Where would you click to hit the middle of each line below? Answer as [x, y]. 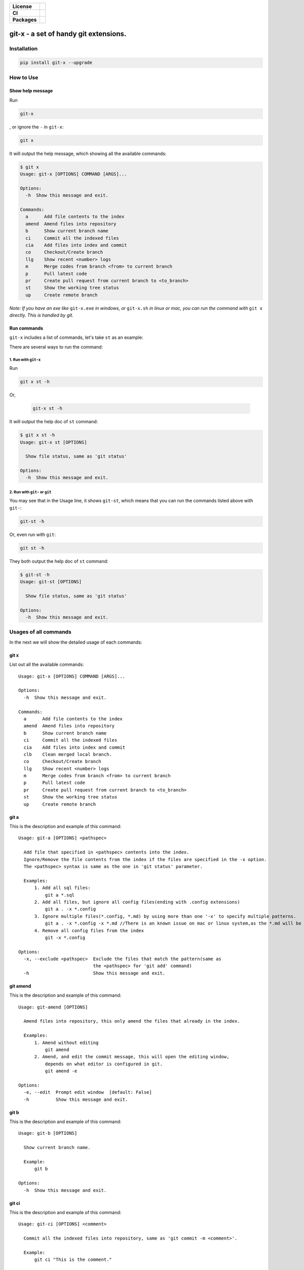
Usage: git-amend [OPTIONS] [53, 1007]
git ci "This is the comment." [73, 1260]
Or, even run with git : [32, 534]
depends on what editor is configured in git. [104, 1064]
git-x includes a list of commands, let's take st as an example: [76, 337]
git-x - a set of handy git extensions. [68, 34]
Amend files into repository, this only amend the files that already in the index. [132, 1021]
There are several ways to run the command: [56, 347]
